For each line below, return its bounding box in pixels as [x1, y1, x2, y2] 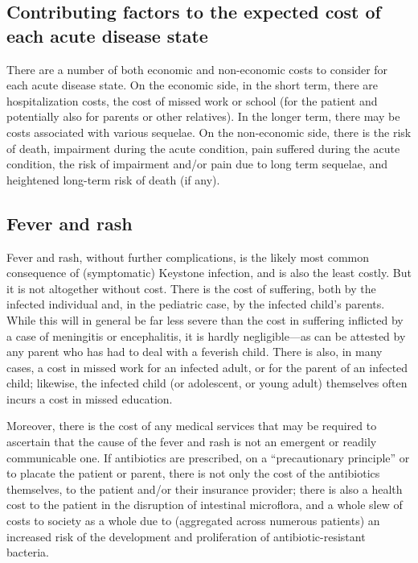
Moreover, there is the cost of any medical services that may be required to [6, 417, 377, 434]
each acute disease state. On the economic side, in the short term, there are [6, 77, 379, 93]
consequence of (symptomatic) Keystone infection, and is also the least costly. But [6, 264, 412, 281]
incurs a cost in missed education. [6, 390, 173, 407]
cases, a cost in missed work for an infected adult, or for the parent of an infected [6, 358, 408, 375]
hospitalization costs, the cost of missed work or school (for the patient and [6, 92, 378, 109]
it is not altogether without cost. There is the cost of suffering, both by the [6, 279, 376, 296]
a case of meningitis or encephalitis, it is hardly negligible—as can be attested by [6, 327, 406, 344]
